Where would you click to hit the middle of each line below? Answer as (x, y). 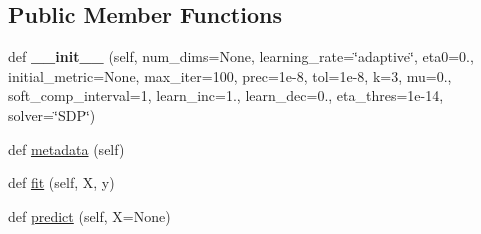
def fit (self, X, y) (61, 182)
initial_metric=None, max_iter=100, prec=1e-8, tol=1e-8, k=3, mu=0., (230, 75)
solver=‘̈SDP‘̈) (52, 114)
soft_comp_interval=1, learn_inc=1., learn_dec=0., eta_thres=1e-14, (226, 95)
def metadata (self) (66, 148)
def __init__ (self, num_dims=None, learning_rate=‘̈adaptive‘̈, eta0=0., (241, 56)
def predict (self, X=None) (89, 215)
